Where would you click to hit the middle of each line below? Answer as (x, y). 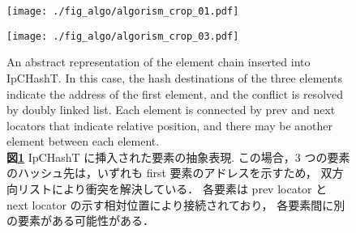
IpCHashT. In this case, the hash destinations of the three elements (174, 77)
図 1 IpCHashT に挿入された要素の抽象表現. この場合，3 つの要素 (178, 157)
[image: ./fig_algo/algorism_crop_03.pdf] (123, 36)
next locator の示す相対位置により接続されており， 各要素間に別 (176, 204)
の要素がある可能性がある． (80, 220)
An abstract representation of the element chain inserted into (159, 62)
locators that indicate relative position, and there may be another (170, 125)
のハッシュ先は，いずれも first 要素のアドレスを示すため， (162, 173)
